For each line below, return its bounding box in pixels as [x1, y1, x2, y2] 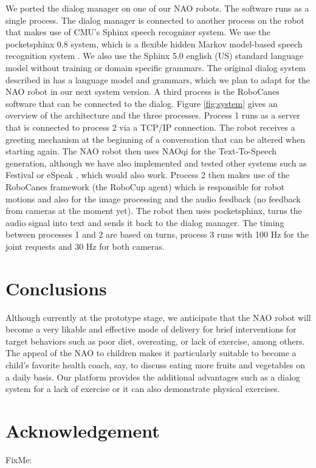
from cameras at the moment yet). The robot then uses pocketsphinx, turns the [5, 204, 302, 217]
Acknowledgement [5, 418, 160, 442]
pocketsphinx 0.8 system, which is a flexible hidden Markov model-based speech [5, 37, 303, 50]
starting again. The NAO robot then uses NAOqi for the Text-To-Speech [5, 145, 277, 157]
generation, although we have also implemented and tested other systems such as [5, 156, 307, 169]
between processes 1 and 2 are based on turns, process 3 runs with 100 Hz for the [5, 228, 309, 241]
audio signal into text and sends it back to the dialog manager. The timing [5, 216, 284, 229]
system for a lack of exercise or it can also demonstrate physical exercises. [5, 382, 280, 395]
